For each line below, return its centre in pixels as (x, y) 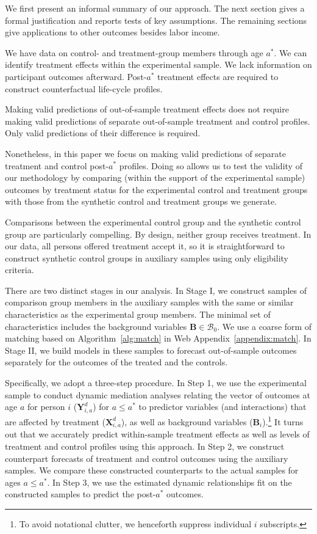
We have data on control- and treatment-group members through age (134, 52)
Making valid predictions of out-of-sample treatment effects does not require (147, 109)
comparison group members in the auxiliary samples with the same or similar (149, 302)
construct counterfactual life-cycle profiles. (84, 88)
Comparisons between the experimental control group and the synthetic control (153, 221)
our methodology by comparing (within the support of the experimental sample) (155, 177)
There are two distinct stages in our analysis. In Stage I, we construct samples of (156, 290)
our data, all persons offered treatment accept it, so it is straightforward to (145, 246)
